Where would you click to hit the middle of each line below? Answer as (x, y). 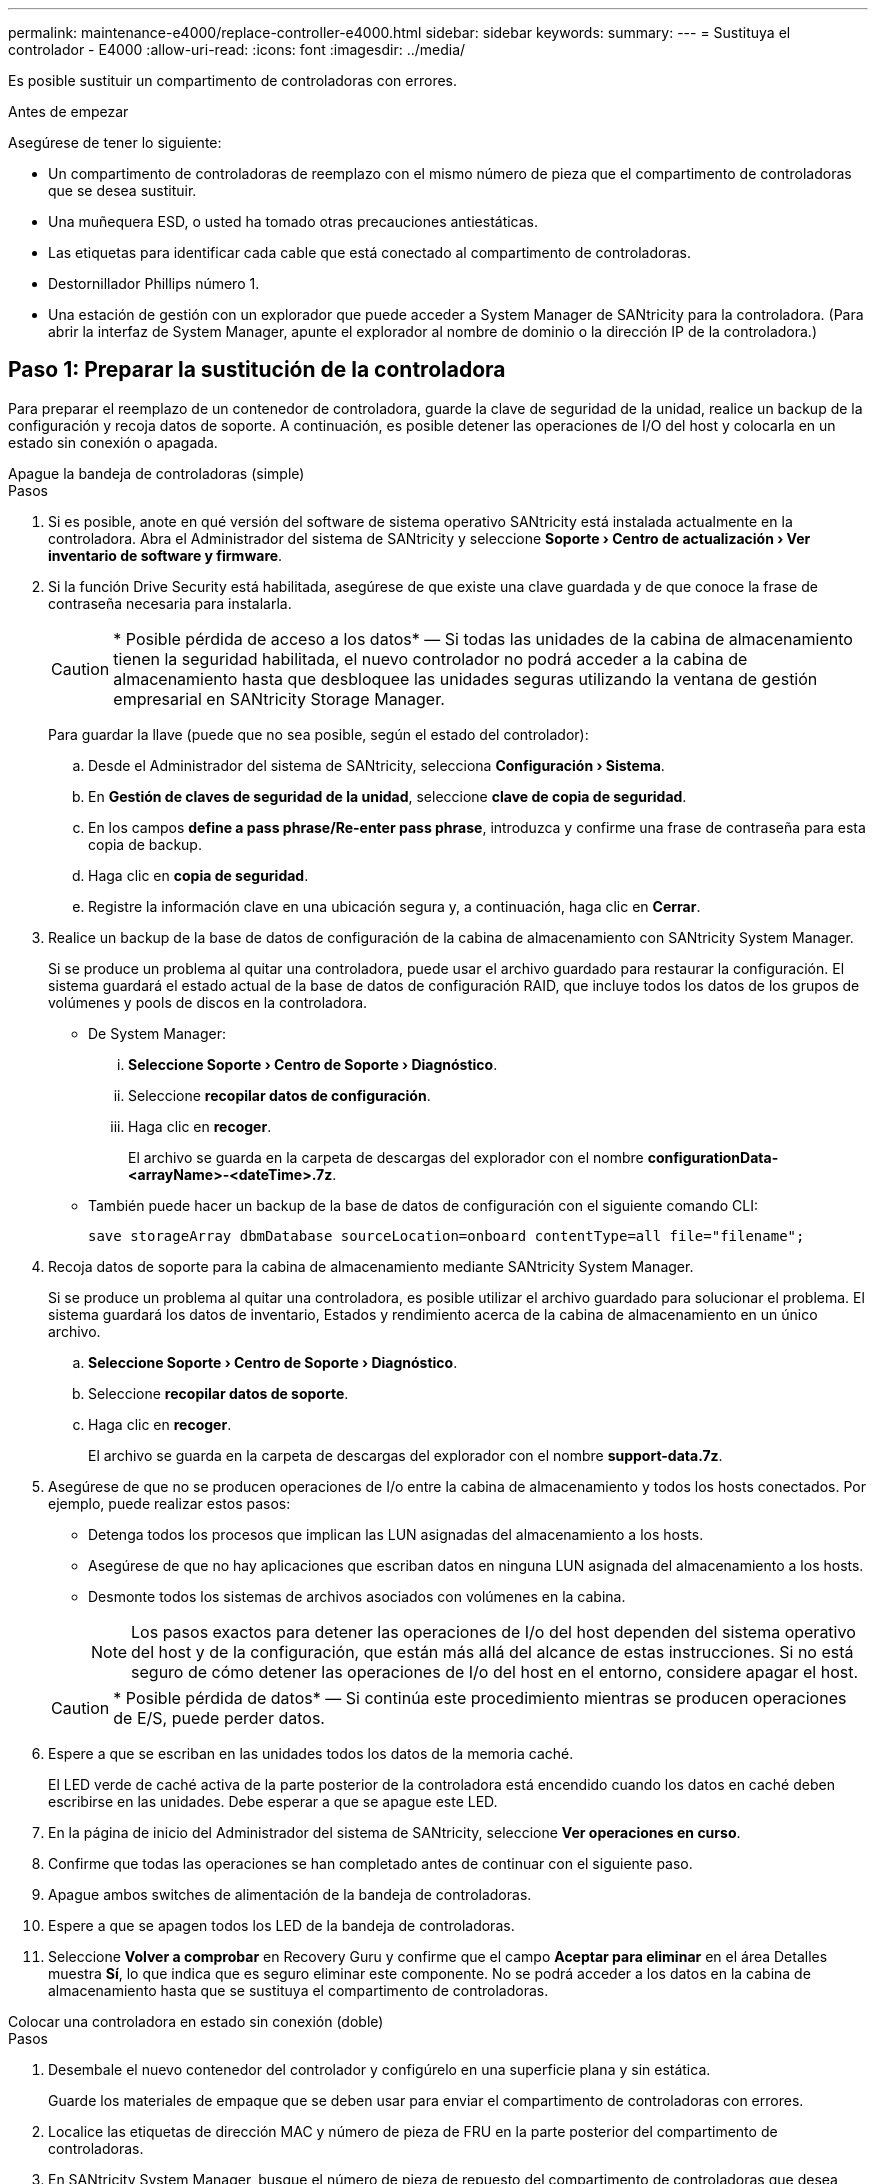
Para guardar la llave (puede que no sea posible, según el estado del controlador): (318, 734)
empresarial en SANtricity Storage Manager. (279, 698)
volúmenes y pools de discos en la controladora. (208, 1002)
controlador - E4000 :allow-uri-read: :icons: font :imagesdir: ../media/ (237, 49)
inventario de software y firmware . (165, 555)
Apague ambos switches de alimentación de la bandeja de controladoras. (290, 1894)
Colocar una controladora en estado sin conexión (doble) (196, 2021)
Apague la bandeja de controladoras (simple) (156, 473)
